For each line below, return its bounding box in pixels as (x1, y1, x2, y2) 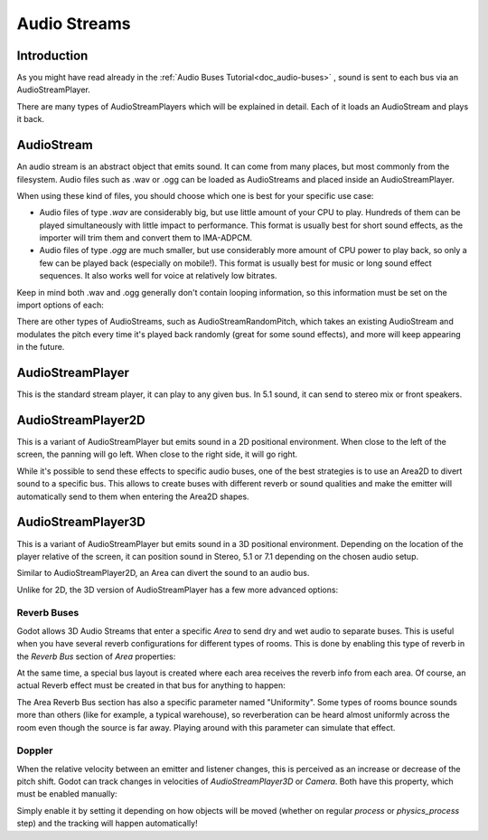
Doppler (16, 744, 53, 757)
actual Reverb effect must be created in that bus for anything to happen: (16, 680, 286, 691)
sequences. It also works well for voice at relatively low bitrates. (39, 270, 277, 281)
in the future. (16, 342, 65, 353)
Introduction (16, 48, 89, 63)
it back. (16, 114, 45, 125)
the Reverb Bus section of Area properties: (16, 651, 176, 662)
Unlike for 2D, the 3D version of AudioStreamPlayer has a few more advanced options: (16, 584, 339, 595)
